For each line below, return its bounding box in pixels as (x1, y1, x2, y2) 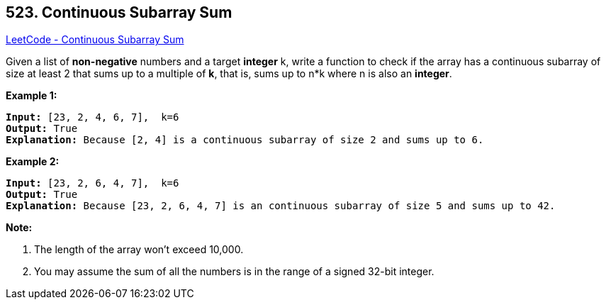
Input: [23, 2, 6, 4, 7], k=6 (6, 177, 179, 189)
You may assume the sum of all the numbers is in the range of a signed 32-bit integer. (34, 265, 434, 278)
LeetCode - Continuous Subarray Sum (6, 33, 184, 46)
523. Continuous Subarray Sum (6, 4, 232, 21)
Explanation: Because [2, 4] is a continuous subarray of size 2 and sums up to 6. (6, 134, 484, 146)
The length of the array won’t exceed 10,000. (34, 243, 244, 256)
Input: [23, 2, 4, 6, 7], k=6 (6, 111, 179, 123)
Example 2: (6, 155, 60, 168)
